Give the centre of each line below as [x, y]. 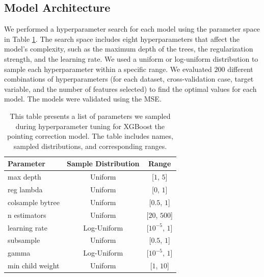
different [240, 69]
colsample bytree [34, 202]
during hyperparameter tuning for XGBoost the [90, 126]
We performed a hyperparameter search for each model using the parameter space [132, 29]
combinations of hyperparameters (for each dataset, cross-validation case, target [129, 79]
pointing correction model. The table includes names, [90, 136]
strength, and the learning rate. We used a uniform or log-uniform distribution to [131, 58]
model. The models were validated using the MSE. [83, 99]
